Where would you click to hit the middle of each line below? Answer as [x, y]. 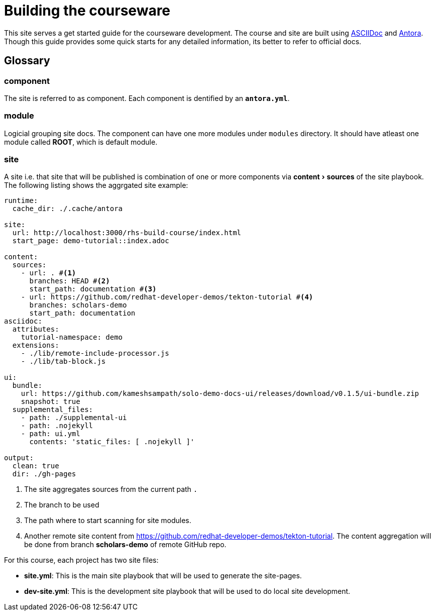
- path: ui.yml [50, 434]
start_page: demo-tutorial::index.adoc [91, 241]
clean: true [36, 466]
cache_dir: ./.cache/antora [68, 209]
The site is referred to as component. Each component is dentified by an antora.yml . [147, 98]
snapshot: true [50, 402]
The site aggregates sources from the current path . [111, 489]
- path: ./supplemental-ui [74, 418]
